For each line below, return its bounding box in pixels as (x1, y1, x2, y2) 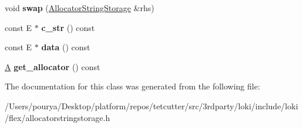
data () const (41, 41, 90, 53)
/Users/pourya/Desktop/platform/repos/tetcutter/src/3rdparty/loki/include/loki (5, 99, 298, 112)
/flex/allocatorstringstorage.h (5, 111, 110, 123)
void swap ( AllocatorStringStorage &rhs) (5, 2, 154, 13)
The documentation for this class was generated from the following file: (5, 80, 260, 92)
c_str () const (41, 21, 95, 33)
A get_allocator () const (5, 60, 100, 72)
